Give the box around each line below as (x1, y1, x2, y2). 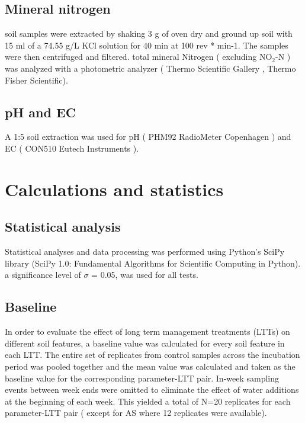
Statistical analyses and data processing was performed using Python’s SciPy (5, 245, 285, 258)
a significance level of (5, 268, 81, 281)
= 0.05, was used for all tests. (91, 268, 198, 281)
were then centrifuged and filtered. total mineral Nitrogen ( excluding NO (5, 50, 272, 63)
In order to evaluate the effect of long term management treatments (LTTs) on (5, 325, 290, 338)
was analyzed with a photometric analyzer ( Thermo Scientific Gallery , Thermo (5, 62, 296, 74)
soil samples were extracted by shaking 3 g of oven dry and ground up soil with (5, 27, 293, 40)
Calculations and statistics (5, 177, 224, 201)
